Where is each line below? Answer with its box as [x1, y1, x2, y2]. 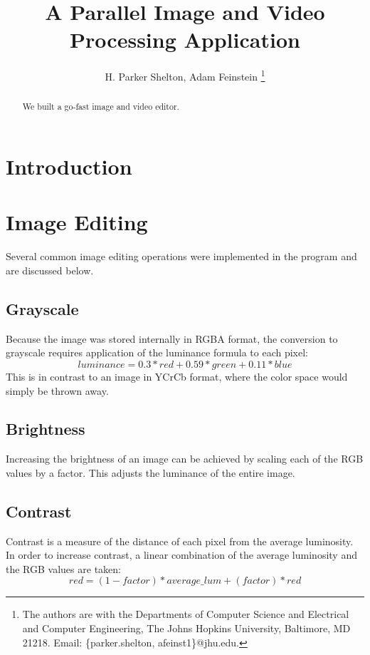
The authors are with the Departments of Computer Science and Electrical [22, 607, 349, 622]
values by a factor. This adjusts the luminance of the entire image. [6, 465, 295, 480]
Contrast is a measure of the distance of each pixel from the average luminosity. [6, 533, 354, 548]
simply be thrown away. [6, 383, 109, 398]
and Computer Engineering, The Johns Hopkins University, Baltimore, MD [22, 621, 351, 636]
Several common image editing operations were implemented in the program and [6, 249, 357, 264]
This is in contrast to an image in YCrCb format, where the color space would [6, 368, 348, 383]
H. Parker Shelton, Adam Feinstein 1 [105, 67, 265, 83]
